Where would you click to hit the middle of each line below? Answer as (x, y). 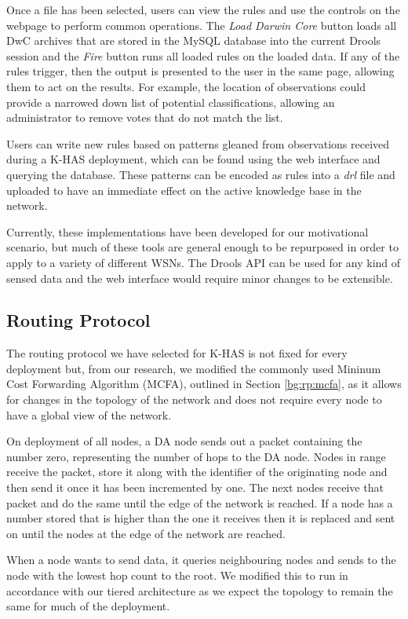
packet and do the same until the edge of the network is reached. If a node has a (200, 502)
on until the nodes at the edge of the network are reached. (146, 533)
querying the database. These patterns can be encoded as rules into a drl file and (201, 174)
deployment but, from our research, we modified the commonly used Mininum (194, 368)
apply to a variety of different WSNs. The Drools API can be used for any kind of (204, 262)
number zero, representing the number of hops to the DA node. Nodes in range (196, 456)
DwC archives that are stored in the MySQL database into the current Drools (194, 40)
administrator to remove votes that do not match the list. (145, 117)
